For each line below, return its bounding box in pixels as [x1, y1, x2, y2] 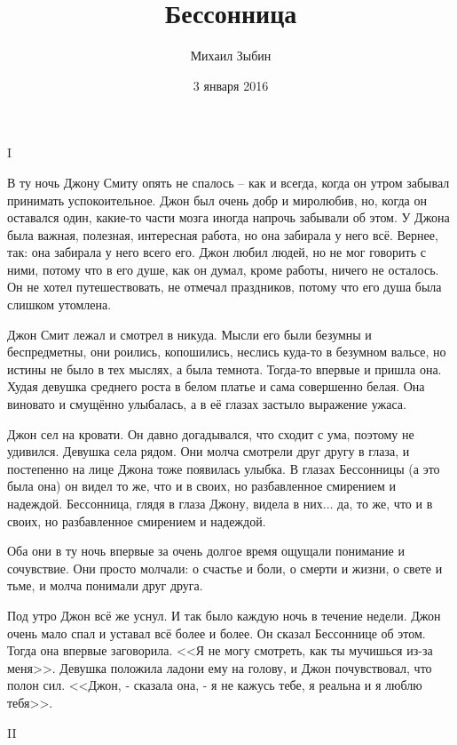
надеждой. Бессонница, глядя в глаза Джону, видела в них [7, 494, 323, 512]
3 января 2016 [193, 76, 269, 94]
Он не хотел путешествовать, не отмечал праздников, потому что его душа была [7, 277, 442, 296]
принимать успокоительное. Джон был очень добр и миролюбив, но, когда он [7, 190, 427, 209]
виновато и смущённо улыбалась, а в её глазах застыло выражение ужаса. [7, 395, 406, 413]
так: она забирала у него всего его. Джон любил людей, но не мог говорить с [7, 243, 426, 261]
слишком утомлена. [7, 295, 112, 314]
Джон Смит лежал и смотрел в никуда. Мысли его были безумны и [7, 324, 372, 343]
